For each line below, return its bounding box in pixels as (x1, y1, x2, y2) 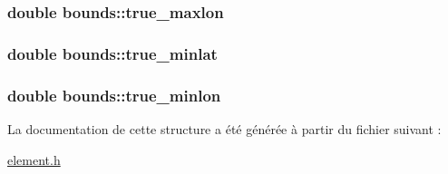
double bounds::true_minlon (7, 83, 221, 106)
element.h (7, 150, 61, 169)
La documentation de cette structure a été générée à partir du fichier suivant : (7, 119, 442, 138)
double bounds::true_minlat (7, 42, 218, 64)
